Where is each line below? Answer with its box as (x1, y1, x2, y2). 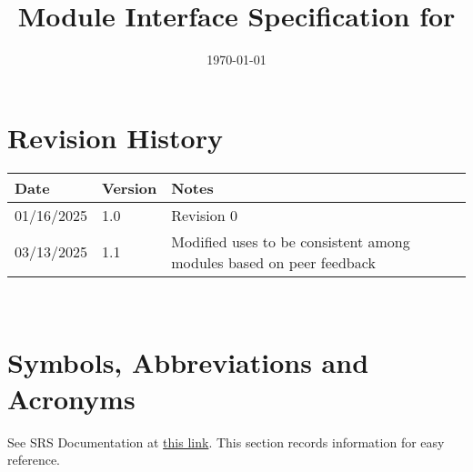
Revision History (7, 118, 223, 156)
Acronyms (7, 379, 136, 417)
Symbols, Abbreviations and (7, 344, 369, 381)
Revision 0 (171, 204, 237, 226)
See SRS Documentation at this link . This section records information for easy (7, 432, 445, 451)
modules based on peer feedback (171, 251, 376, 273)
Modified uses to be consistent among (171, 230, 410, 252)
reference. (7, 450, 61, 469)
